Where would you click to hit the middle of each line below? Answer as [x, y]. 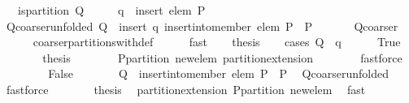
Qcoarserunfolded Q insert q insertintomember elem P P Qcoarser [202, 26]
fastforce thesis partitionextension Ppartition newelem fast [186, 89]
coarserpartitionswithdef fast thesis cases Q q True [217, 42]
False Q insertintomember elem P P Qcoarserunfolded [218, 73]
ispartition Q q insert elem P [111, 10]
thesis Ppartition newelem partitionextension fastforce [222, 57]
